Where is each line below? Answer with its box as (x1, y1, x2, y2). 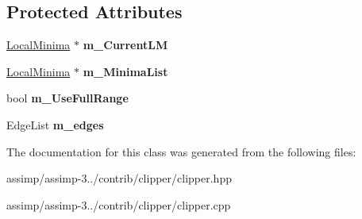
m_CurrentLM (83, 36, 168, 53)
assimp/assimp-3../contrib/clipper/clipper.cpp (6, 196, 231, 213)
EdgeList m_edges (6, 116, 104, 133)
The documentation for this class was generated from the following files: (6, 143, 356, 159)
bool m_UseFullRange (6, 90, 129, 106)
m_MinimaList (83, 63, 168, 79)
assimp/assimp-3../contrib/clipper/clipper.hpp (6, 170, 232, 186)
